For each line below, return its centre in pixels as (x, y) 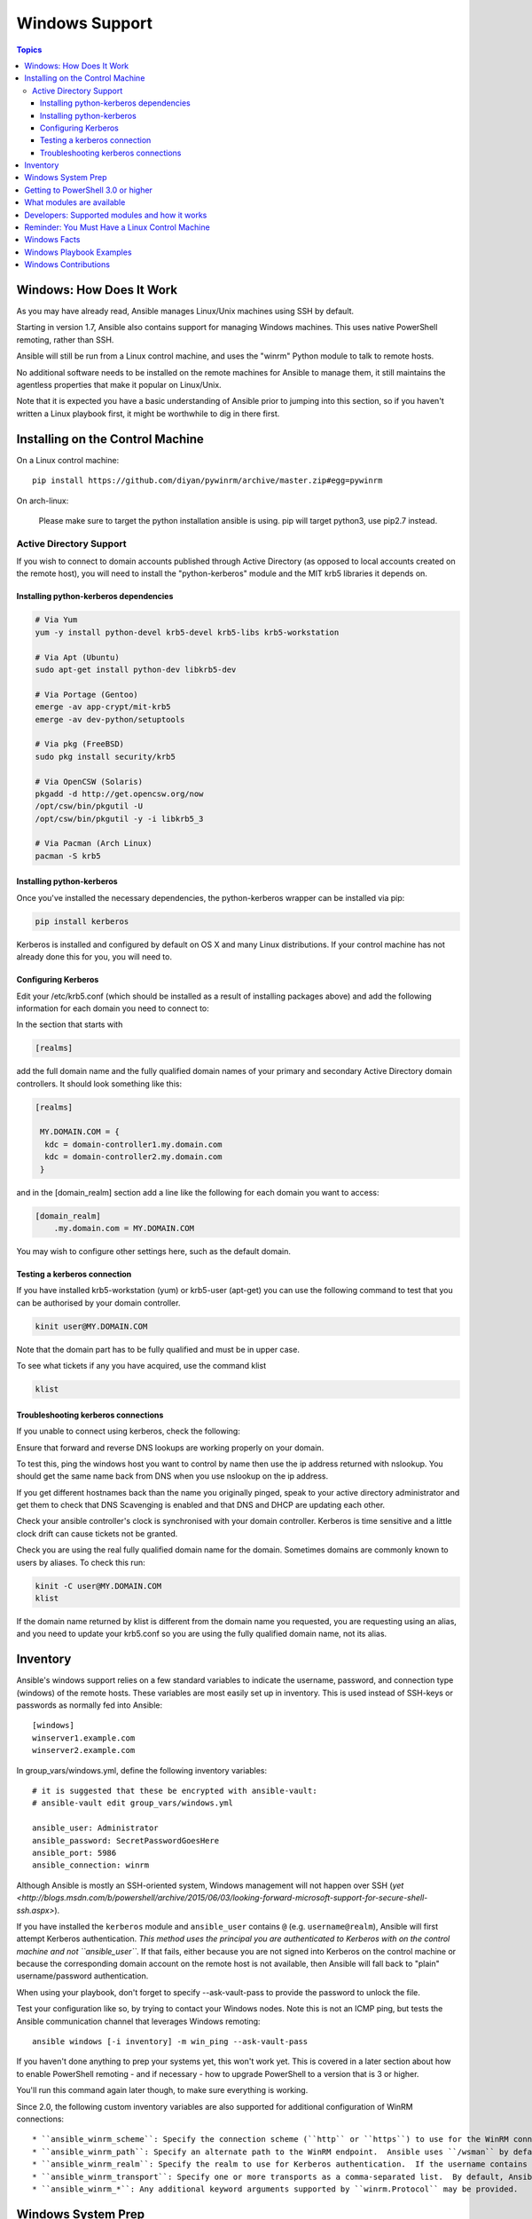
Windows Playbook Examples (78, 252)
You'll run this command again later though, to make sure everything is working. (162, 2090)
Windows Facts (52, 240)
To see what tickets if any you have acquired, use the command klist (141, 1366)
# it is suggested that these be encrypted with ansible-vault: (175, 1791)
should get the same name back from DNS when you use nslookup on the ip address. (172, 1476)
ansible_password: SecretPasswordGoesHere (126, 1840)
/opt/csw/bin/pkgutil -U (89, 806)
